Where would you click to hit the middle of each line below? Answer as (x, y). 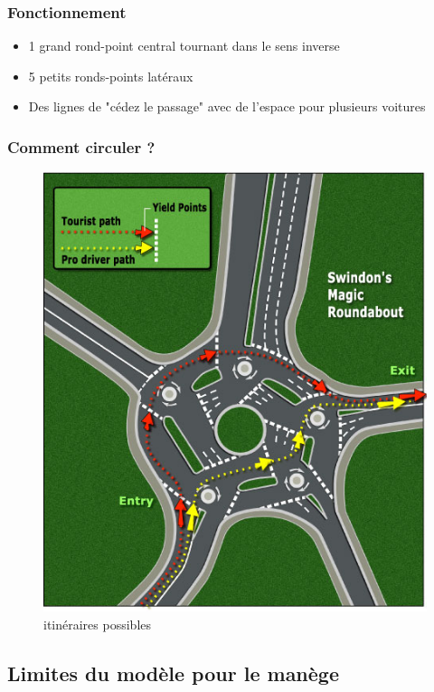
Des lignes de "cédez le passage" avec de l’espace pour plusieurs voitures (227, 106)
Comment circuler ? (81, 146)
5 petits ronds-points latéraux (111, 76)
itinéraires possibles (97, 624)
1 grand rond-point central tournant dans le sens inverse (184, 46)
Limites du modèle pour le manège (173, 673)
